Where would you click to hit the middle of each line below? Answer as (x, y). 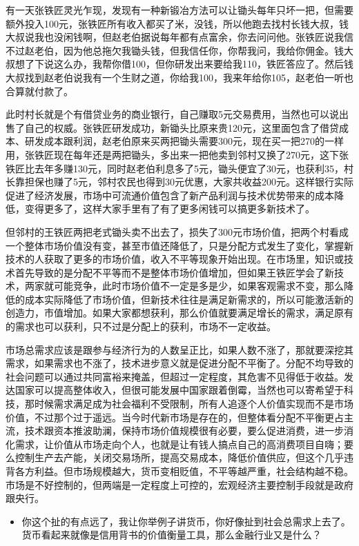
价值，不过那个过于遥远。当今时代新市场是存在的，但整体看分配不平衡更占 (175, 417)
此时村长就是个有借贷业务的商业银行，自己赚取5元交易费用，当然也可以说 (172, 114)
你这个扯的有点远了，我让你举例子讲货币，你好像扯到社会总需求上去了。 (186, 521)
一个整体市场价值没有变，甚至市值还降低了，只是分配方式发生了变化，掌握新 (179, 245)
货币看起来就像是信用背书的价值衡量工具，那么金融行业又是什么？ (172, 535)
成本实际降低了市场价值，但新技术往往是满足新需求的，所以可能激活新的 (189, 299)
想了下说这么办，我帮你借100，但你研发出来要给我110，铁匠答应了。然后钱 (184, 64)
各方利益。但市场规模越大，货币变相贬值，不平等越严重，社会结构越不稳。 (184, 471)
